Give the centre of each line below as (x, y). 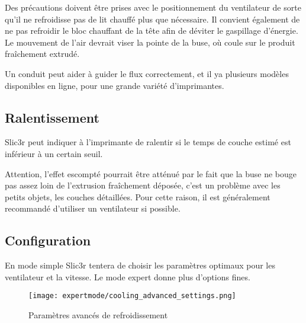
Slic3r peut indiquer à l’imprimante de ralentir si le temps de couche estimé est (148, 142)
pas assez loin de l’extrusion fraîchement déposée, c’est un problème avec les (143, 185)
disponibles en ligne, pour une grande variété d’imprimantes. (115, 85)
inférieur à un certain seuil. (54, 153)
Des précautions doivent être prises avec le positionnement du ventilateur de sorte (153, 7)
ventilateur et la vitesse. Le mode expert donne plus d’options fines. (128, 276)
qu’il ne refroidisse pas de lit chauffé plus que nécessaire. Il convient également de (152, 19)
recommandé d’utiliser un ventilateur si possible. (93, 208)
